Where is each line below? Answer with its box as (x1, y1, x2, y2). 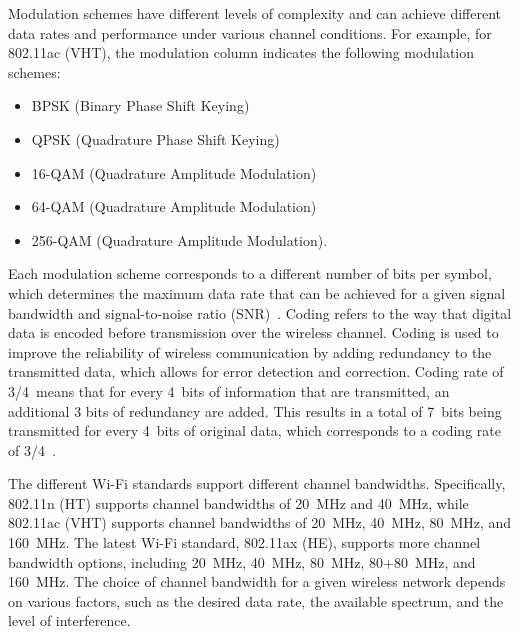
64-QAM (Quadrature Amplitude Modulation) (31, 196, 317, 217)
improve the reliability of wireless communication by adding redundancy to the (8, 341, 492, 362)
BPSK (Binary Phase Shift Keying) (31, 95, 250, 116)
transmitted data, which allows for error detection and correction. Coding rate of (8, 361, 504, 382)
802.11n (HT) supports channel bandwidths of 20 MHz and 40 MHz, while (8, 492, 469, 513)
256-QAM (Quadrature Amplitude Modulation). (31, 229, 328, 250)
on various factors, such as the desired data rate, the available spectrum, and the (8, 590, 504, 611)
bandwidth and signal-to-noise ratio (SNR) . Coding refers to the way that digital (8, 302, 512, 323)
